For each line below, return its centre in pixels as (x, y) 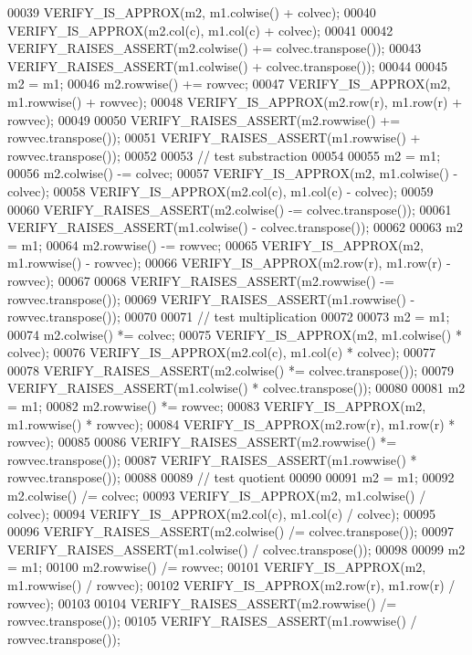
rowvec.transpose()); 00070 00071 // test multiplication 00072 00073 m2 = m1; (229, 317)
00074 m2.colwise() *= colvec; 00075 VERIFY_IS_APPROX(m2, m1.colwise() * (235, 334)
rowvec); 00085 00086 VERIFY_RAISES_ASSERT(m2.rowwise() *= (202, 442)
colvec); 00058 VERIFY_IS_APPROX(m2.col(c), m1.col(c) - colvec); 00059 (220, 190)
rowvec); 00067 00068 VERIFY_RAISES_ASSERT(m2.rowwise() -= (201, 280)
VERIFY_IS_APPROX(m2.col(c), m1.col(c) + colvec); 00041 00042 (200, 30)
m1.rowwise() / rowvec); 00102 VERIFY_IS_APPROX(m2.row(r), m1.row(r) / (231, 585)
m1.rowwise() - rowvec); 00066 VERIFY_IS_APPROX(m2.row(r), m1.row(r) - (229, 263)
